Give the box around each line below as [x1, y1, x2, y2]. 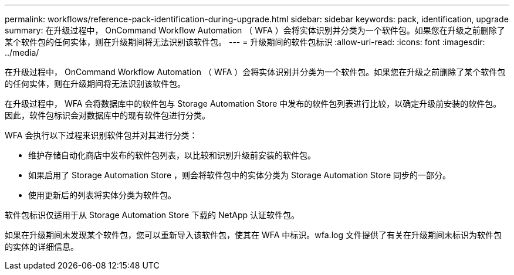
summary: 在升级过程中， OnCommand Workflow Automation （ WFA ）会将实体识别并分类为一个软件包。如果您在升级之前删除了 [5, 25, 505, 35]
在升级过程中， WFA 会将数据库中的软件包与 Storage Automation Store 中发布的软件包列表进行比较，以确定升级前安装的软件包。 [5, 99, 502, 108]
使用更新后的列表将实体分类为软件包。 [28, 190, 176, 200]
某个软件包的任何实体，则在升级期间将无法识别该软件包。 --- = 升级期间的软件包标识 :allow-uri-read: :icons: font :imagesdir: [5, 37, 485, 47]
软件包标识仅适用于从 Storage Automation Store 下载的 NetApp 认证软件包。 [5, 210, 299, 220]
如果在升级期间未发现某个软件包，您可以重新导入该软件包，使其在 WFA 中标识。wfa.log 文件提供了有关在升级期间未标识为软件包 [5, 230, 502, 240]
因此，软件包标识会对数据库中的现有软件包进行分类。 [5, 110, 210, 120]
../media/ [5, 47, 39, 57]
